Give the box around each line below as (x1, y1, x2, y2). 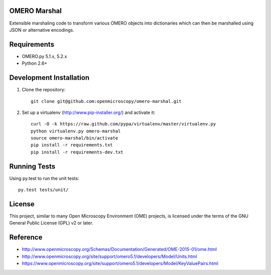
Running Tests (9, 162, 55, 171)
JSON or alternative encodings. (9, 27, 75, 33)
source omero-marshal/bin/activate (31, 135, 118, 141)
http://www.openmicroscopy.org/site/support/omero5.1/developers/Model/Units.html (22, 253, 198, 259)
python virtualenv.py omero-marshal (31, 128, 121, 134)
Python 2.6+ (22, 60, 48, 66)
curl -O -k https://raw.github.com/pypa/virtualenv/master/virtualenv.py (31, 121, 216, 127)
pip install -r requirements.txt (31, 142, 113, 148)
